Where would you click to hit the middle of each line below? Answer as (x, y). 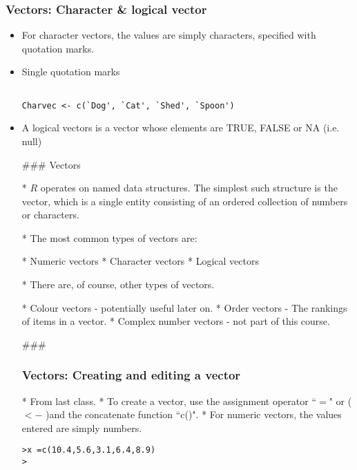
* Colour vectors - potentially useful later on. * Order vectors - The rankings (184, 307)
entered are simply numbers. (82, 427)
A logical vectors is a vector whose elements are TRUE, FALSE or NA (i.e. (181, 128)
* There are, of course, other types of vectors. (118, 284)
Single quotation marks (71, 72)
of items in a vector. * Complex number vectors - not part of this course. (176, 321)
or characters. (50, 215)
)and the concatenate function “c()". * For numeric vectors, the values (194, 414)
